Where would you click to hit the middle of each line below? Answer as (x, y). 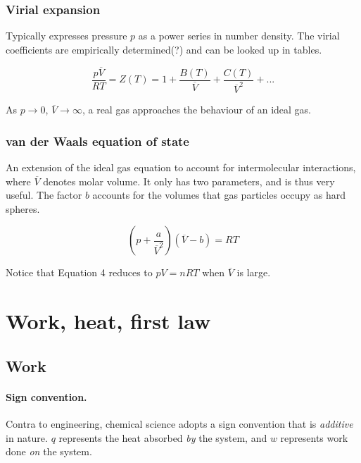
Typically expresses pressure (66, 36)
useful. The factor (44, 195)
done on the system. (49, 451)
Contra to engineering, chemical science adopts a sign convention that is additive (179, 423)
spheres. (23, 208)
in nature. (27, 437)
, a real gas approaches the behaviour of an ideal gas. (197, 110)
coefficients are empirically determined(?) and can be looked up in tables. (164, 49)
